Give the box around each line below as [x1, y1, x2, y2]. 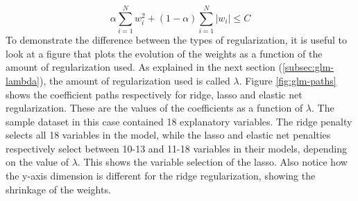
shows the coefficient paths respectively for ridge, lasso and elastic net [6, 87, 302, 101]
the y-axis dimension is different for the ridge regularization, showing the [6, 168, 316, 183]
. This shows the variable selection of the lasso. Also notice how [77, 155, 348, 169]
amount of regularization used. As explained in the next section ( [6, 60, 282, 74]
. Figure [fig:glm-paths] [239, 73, 336, 87]
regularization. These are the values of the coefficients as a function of [6, 101, 303, 115]
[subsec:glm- [282, 60, 334, 74]
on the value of [6, 155, 69, 169]
